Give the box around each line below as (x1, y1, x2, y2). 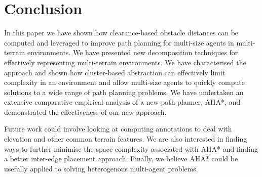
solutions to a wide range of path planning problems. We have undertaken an (4, 86, 244, 97)
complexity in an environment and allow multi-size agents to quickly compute (4, 77, 245, 87)
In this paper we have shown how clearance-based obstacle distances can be (4, 27, 239, 38)
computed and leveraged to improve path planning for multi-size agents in (4, 37, 234, 48)
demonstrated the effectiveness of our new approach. (4, 106, 167, 117)
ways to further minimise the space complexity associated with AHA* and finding (4, 143, 258, 154)
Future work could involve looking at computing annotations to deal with (4, 123, 232, 134)
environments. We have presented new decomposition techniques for (27, 47, 238, 58)
